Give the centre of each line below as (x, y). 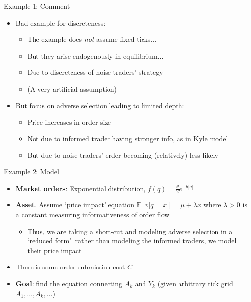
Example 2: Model (32, 171)
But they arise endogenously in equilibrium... (95, 55)
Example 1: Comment (37, 6)
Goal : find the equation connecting (69, 283)
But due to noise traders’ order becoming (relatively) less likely (123, 155)
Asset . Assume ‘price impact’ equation (75, 205)
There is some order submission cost (70, 267)
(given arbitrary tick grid (195, 283)
